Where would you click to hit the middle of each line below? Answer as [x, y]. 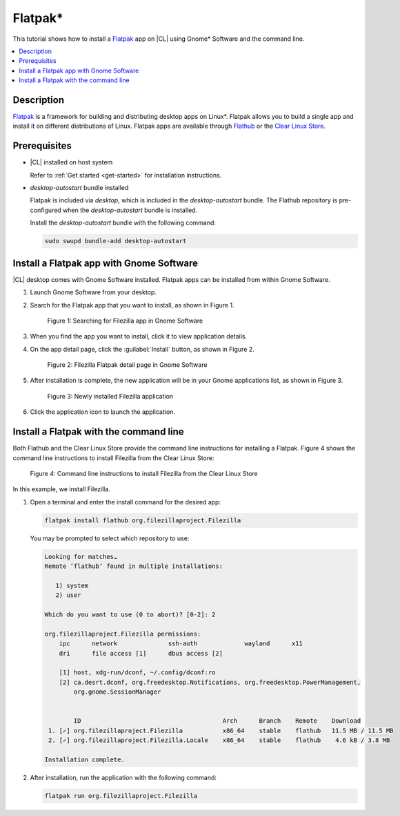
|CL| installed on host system [71, 162]
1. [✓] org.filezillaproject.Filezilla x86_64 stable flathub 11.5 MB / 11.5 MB [221, 730]
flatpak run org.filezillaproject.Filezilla [121, 796]
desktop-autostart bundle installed [79, 188]
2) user [68, 595]
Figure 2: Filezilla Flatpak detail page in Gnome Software [127, 365]
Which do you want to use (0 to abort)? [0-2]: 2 [130, 615]
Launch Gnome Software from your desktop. [93, 292]
